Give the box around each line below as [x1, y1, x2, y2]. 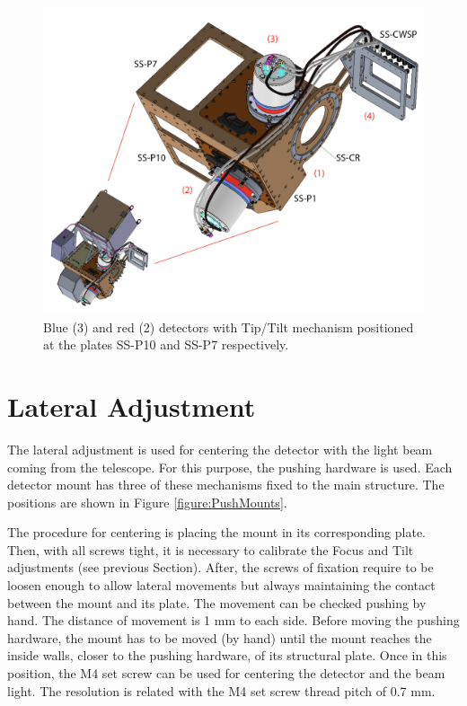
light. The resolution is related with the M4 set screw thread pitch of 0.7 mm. [7, 681, 436, 700]
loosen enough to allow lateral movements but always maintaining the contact [7, 576, 436, 595]
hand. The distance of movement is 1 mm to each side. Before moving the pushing [7, 611, 460, 630]
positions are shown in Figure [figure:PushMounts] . [7, 492, 287, 511]
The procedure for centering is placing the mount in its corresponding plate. [7, 523, 426, 542]
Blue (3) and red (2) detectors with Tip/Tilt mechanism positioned [43, 317, 414, 336]
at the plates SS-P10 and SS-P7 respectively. [43, 335, 289, 354]
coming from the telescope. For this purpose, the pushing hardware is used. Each [7, 457, 453, 476]
